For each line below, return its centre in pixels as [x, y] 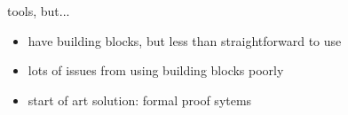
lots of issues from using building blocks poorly [156, 70]
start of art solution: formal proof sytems [140, 100]
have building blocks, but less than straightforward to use [185, 40]
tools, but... [39, 11]
